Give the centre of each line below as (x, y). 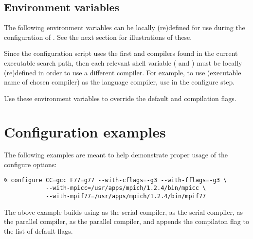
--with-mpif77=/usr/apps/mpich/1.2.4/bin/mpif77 (126, 196)
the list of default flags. (38, 230)
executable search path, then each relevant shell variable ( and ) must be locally (123, 62)
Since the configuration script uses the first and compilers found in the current (121, 53)
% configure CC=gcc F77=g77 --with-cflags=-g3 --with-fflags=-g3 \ (116, 180)
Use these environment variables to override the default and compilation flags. (120, 98)
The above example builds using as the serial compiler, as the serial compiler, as (124, 212)
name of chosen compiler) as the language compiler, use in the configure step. (119, 82)
